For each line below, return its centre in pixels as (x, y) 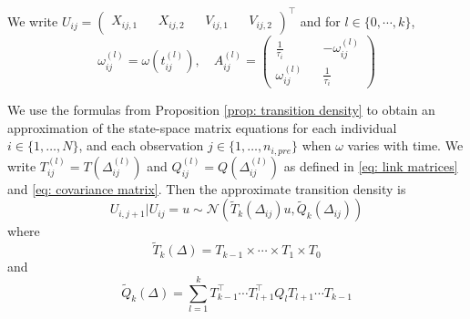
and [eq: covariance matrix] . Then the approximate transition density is (207, 188)
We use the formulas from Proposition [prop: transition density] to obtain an (221, 110)
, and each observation (141, 145)
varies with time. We (405, 145)
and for (320, 21)
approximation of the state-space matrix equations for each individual (202, 127)
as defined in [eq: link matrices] (371, 165)
